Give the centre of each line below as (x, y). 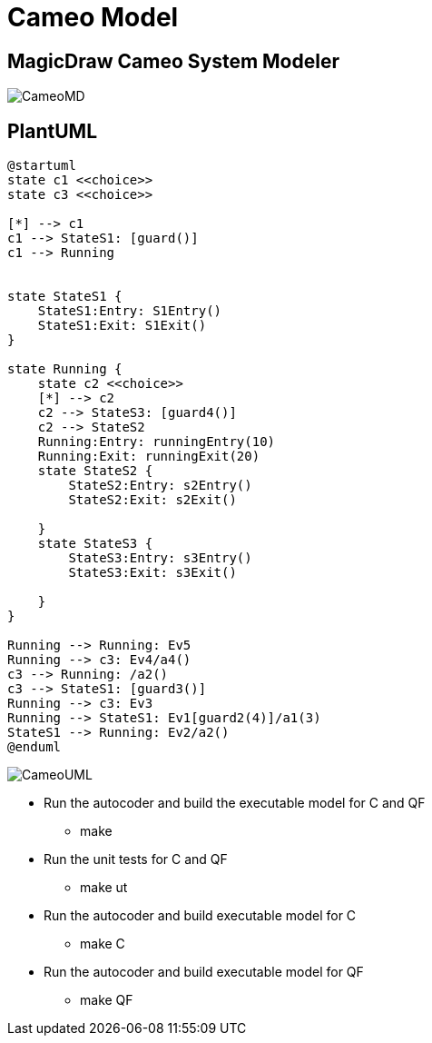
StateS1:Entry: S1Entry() (130, 311)
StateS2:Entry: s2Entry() (160, 486)
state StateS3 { (95, 544)
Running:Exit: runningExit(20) (149, 457)
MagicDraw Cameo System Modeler (174, 61)
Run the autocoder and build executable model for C (200, 916)
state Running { (65, 369)
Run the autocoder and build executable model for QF (204, 972)
